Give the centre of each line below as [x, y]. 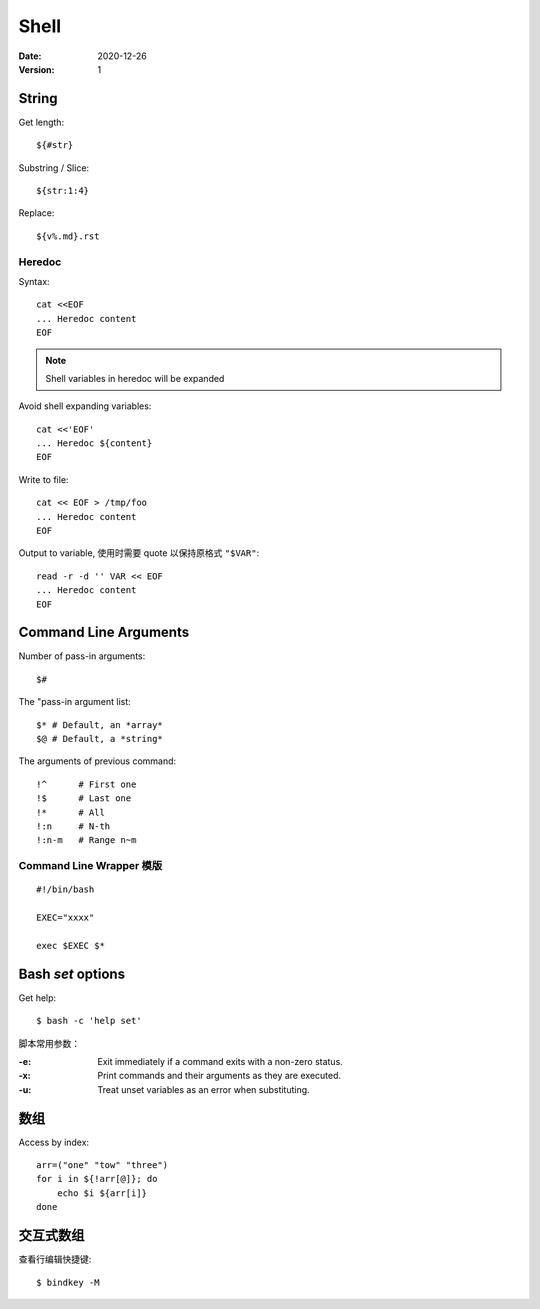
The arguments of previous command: [97, 761]
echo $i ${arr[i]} [102, 1193]
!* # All [70, 812]
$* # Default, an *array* [100, 724]
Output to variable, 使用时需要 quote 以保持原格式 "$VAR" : [139, 553]
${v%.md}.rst [68, 236]
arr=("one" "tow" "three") [102, 1165]
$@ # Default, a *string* [100, 739]
